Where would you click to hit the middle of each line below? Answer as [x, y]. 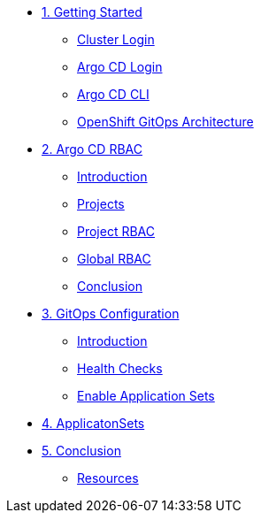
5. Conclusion [81, 451]
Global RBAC [114, 259]
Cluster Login [116, 39]
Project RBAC [116, 231]
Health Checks [120, 368]
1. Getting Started [92, 12]
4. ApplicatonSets [93, 423]
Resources [108, 478]
